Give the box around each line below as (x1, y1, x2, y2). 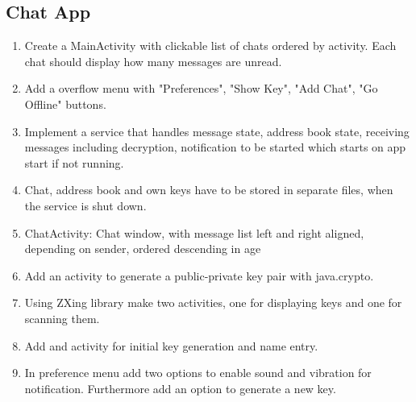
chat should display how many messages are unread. (24, 52, 282, 69)
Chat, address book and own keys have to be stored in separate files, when (24, 181, 393, 198)
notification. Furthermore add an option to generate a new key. (24, 379, 336, 396)
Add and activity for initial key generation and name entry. (24, 337, 318, 354)
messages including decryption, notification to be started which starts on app (24, 139, 406, 155)
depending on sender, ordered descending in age (24, 240, 261, 257)
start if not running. (24, 154, 124, 171)
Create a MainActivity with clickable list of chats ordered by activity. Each (24, 37, 397, 54)
